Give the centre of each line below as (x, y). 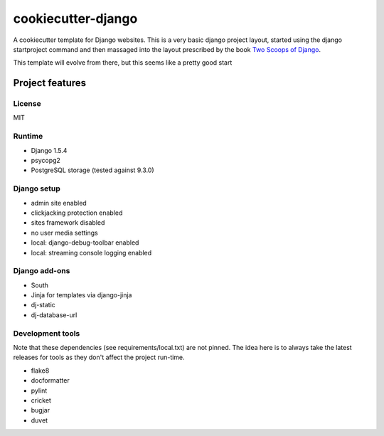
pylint (39, 390)
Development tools (47, 333)
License (27, 104)
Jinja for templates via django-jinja (81, 295)
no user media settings (65, 233)
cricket (41, 400)
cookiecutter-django (75, 18)
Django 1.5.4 (49, 150)
